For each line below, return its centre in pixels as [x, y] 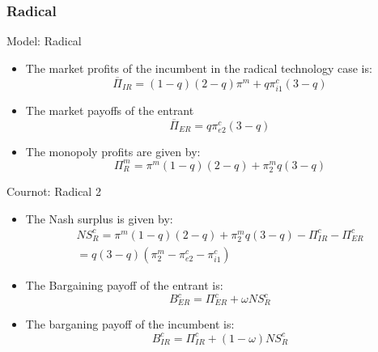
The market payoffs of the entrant [110, 110]
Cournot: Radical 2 [54, 191]
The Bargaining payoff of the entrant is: [124, 284]
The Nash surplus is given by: [99, 218]
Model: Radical [44, 41]
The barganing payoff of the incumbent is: [130, 324]
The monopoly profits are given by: [113, 151]
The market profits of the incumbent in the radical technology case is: [199, 68]
